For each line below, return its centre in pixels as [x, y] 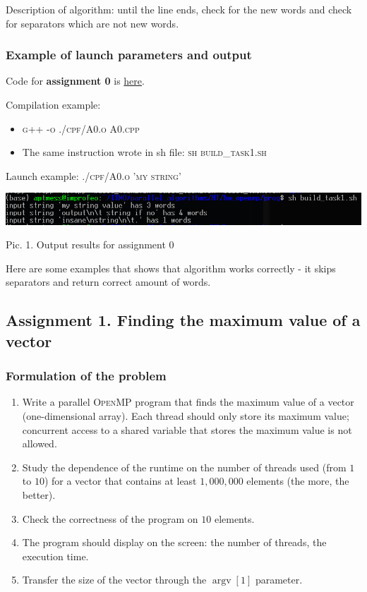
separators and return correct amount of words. [108, 282]
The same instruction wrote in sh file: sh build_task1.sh [144, 152]
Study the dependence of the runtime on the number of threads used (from [184, 467]
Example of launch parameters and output [129, 55]
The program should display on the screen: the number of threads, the [174, 542]
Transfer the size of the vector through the [114, 580]
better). [39, 494]
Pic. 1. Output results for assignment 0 [90, 244]
